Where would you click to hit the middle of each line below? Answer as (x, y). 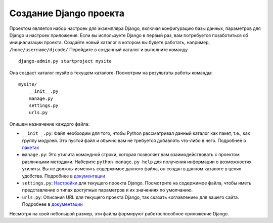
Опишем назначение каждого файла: (50, 124)
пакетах (31, 147)
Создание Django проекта (67, 13)
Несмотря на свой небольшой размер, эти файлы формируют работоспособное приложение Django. (119, 213)
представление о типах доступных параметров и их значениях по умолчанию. (107, 190)
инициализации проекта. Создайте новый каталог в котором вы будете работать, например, (110, 43)
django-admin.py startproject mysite (65, 61)
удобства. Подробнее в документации (64, 176)
